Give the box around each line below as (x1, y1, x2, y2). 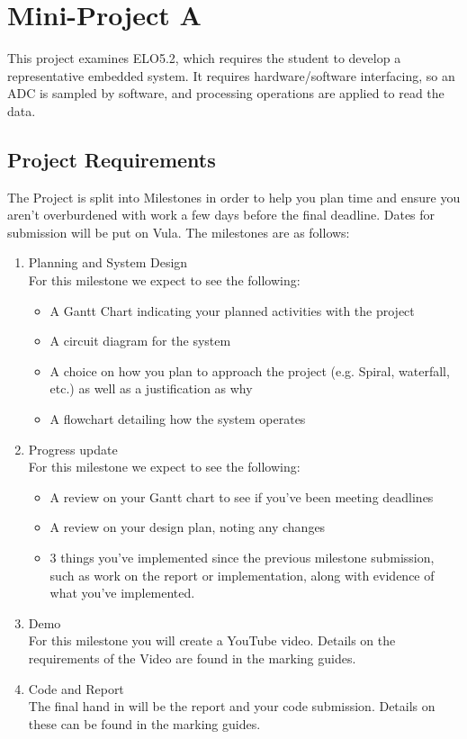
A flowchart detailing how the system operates (49, 410, 306, 428)
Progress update (28, 439, 118, 458)
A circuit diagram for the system (49, 331, 231, 350)
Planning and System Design (28, 253, 188, 272)
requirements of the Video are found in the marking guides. (28, 648, 356, 667)
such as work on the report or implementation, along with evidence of (49, 565, 435, 584)
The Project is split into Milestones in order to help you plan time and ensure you (7, 187, 461, 206)
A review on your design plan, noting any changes (49, 518, 326, 536)
